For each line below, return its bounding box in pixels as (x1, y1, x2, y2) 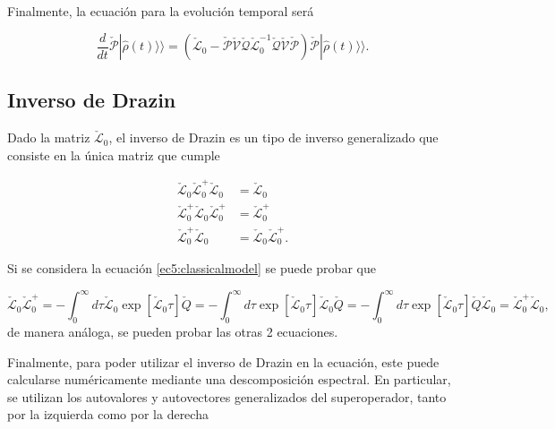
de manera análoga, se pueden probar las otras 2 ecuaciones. (7, 322, 338, 340)
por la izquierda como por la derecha (7, 405, 209, 424)
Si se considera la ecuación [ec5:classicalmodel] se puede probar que (7, 259, 376, 278)
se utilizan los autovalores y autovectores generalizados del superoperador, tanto (7, 387, 447, 406)
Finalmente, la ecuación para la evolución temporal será (7, 2, 314, 20)
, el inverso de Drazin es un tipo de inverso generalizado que (108, 128, 439, 147)
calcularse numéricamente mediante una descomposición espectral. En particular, (7, 370, 451, 389)
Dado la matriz (7, 128, 90, 147)
